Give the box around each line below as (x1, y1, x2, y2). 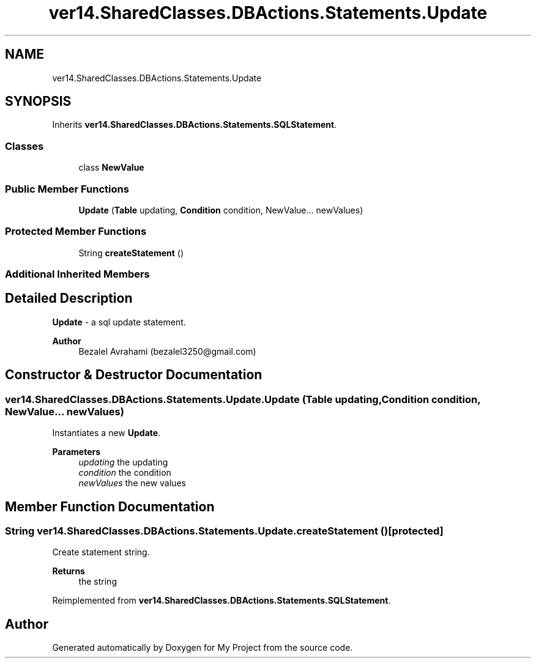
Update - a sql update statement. (52, 316, 186, 327)
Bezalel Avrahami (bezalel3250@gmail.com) (78, 346, 256, 357)
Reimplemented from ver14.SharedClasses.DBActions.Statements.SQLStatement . (52, 595, 391, 606)
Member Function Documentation (5, 498, 215, 514)
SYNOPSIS (5, 94, 72, 109)
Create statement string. (52, 547, 150, 558)
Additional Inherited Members (5, 268, 150, 281)
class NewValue (78, 162, 144, 173)
